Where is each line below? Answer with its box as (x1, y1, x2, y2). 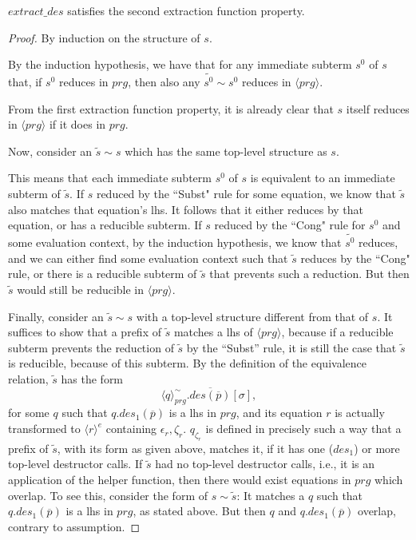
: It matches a (236, 486, 305, 503)
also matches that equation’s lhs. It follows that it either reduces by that (8, 201, 364, 217)
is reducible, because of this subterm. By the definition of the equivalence (8, 355, 366, 371)
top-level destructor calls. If (8, 455, 143, 472)
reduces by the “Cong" (300, 249, 410, 266)
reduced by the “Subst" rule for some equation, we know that (96, 185, 396, 202)
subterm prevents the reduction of (8, 339, 174, 355)
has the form (61, 370, 124, 387)
